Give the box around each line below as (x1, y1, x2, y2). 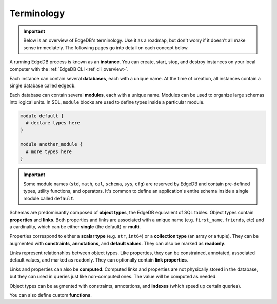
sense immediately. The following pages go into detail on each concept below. (23, 45, 189, 51)
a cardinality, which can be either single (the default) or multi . (9, 224, 141, 230)
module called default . (23, 195, 75, 202)
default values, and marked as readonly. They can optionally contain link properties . (9, 256, 188, 263)
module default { (20, 113, 64, 119)
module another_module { (20, 141, 83, 147)
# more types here (26, 148, 72, 155)
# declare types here (26, 120, 81, 126)
